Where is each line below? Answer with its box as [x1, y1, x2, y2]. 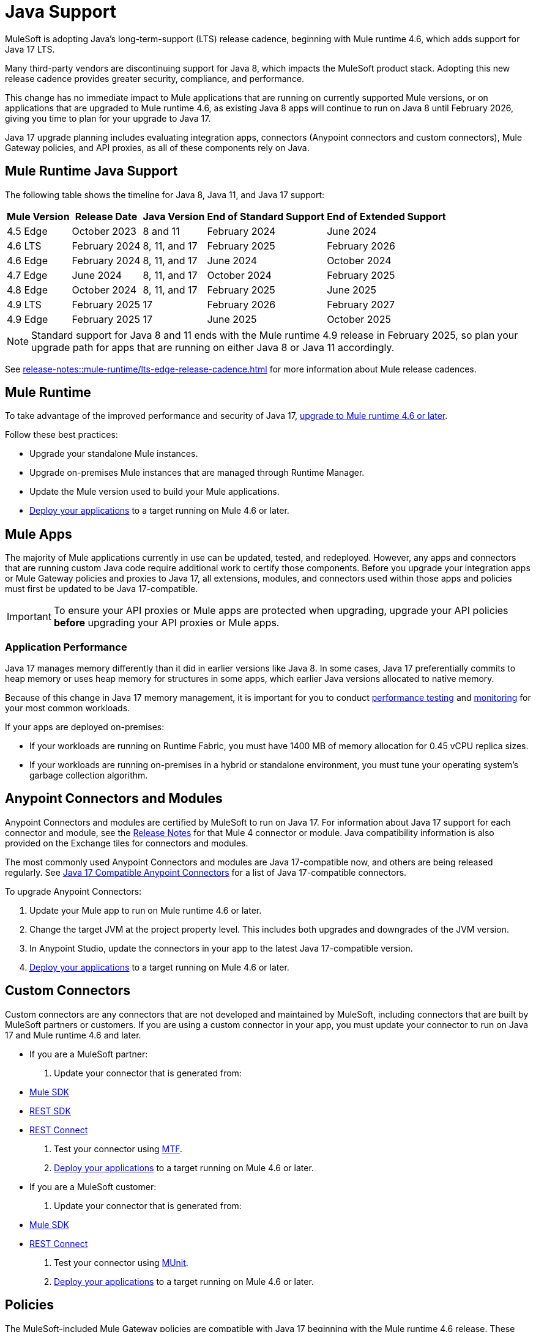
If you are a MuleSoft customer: [29, 1181, 157, 1192]
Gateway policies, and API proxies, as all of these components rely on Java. [5, 142, 310, 153]
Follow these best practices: [5, 429, 118, 440]
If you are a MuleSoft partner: [29, 1048, 148, 1059]
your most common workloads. [5, 703, 130, 714]
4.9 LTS [7, 298, 42, 311]
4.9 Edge [7, 313, 48, 325]
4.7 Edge [7, 268, 48, 281]
